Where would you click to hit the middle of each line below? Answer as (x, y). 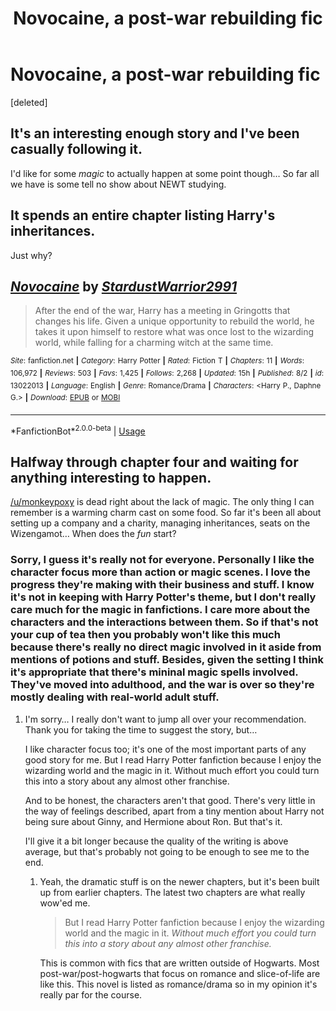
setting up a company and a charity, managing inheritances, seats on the (160, 523)
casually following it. (76, 149)
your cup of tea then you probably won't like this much (145, 635)
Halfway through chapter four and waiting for (154, 462)
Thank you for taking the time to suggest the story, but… (141, 729)
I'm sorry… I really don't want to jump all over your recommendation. (165, 719)
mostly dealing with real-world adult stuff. (115, 697)
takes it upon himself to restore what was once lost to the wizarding (174, 332)
